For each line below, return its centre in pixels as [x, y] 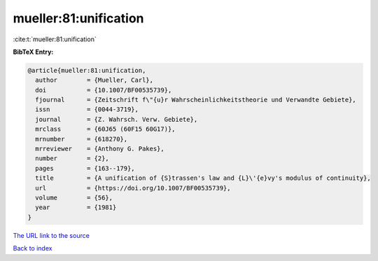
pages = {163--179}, [85, 168]
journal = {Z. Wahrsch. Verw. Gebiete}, [117, 119]
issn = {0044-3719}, [87, 110]
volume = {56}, [74, 198]
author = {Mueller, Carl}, [94, 80]
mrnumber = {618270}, [82, 139]
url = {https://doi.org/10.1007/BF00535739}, [133, 188]
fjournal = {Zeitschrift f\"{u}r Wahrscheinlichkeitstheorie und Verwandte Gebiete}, [196, 100]
